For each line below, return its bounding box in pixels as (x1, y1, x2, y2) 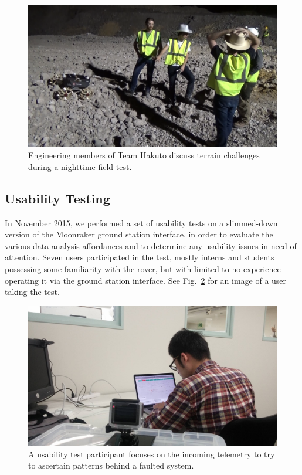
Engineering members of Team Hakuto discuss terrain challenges (28, 149, 260, 161)
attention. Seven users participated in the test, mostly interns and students (5, 251, 274, 263)
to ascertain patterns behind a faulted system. (28, 459, 194, 471)
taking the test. (5, 286, 60, 298)
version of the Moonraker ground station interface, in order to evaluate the (5, 228, 273, 240)
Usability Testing (5, 189, 110, 207)
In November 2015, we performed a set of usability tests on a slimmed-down (5, 216, 278, 229)
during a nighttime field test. (28, 160, 132, 172)
